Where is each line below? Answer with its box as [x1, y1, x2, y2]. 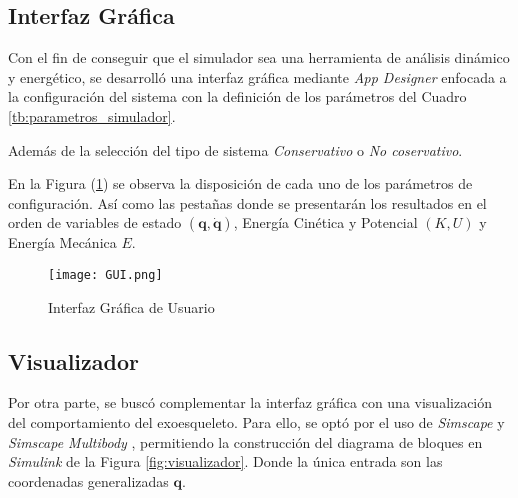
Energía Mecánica [8, 232, 117, 253]
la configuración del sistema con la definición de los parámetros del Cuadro [8, 86, 467, 107]
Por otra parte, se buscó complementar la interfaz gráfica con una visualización [8, 392, 493, 413]
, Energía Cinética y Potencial [233, 212, 418, 233]
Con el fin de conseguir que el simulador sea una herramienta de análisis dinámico [8, 47, 510, 68]
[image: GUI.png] [48, 267, 163, 282]
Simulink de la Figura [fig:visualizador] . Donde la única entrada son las [8, 451, 443, 472]
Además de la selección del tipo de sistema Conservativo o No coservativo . [8, 139, 463, 160]
